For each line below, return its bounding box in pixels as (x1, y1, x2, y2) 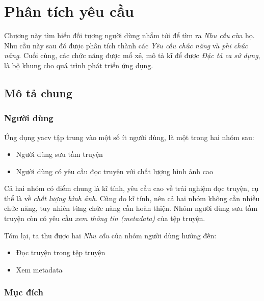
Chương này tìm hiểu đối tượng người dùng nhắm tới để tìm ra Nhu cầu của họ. (4, 30, 255, 41)
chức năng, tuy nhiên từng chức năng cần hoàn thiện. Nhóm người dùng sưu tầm (4, 203, 258, 213)
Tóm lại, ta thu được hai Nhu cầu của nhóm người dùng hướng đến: (4, 230, 217, 240)
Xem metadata (16, 264, 63, 275)
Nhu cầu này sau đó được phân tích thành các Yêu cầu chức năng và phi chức (4, 40, 248, 50)
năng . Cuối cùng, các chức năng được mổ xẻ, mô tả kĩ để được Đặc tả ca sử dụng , (4, 50, 260, 61)
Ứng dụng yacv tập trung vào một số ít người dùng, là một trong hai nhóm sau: (4, 131, 254, 142)
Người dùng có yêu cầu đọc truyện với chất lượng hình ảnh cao (16, 166, 214, 176)
